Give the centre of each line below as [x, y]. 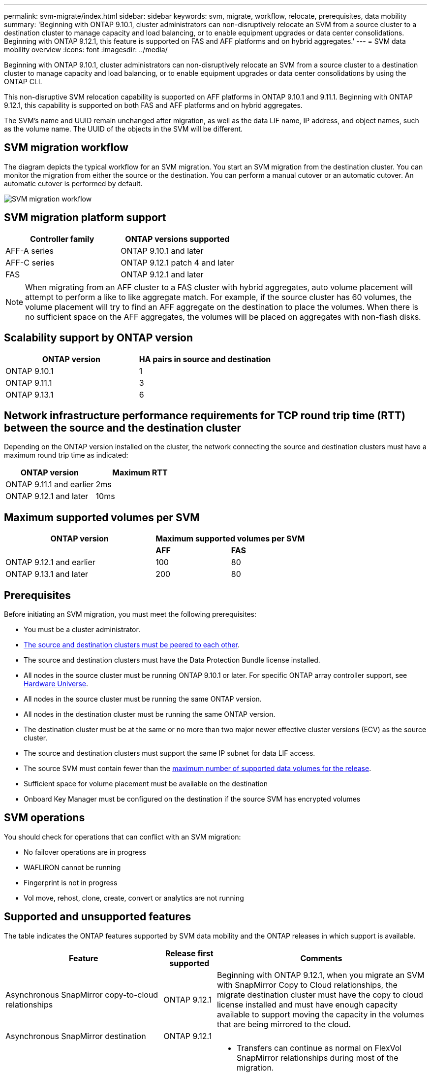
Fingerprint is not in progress [71, 882]
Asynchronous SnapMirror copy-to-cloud [82, 994]
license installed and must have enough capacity [307, 1004]
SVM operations [45, 818]
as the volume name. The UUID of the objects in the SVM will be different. [123, 129]
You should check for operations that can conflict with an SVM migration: [123, 837]
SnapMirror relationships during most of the [318, 1058]
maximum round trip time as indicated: [66, 455]
